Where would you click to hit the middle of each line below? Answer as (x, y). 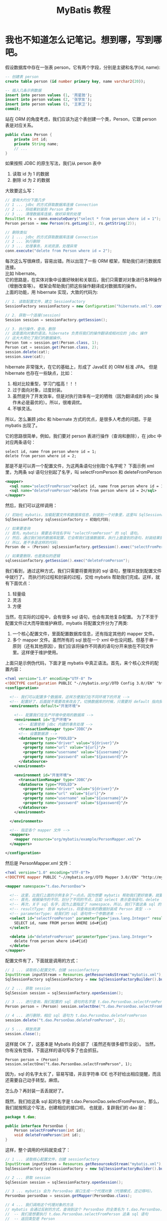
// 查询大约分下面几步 (25, 200)
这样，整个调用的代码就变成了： (38, 1150)
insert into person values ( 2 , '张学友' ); (49, 100)
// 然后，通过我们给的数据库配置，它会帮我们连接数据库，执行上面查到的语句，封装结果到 (84, 538)
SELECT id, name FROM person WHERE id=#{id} (61, 923)
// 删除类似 (16, 232)
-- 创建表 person (22, 77)
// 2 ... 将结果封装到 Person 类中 (39, 210)
